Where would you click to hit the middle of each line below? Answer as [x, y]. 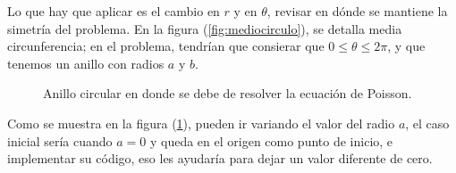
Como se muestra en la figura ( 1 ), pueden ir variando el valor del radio [201, 123]
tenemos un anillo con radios [86, 63]
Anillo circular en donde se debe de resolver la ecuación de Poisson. [228, 93]
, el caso [427, 123]
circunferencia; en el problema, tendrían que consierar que [166, 46]
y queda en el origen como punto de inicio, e [271, 140]
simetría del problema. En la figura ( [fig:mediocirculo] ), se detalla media [205, 28]
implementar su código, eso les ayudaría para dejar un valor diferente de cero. [220, 158]
